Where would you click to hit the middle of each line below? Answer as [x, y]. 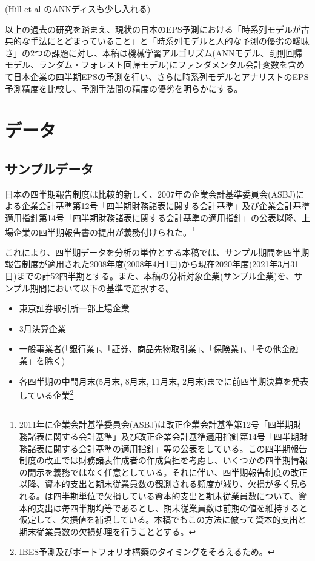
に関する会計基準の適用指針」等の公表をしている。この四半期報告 [176, 448]
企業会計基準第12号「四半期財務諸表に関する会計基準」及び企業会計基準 [166, 206]
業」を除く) [42, 360]
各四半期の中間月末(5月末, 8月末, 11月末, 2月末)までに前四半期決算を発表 [164, 381]
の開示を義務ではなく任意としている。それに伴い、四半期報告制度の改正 [163, 472]
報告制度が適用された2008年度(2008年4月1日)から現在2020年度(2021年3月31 [152, 264]
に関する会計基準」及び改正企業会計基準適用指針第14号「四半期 [172, 436]
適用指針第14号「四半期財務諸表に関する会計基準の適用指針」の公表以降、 [153, 217]
